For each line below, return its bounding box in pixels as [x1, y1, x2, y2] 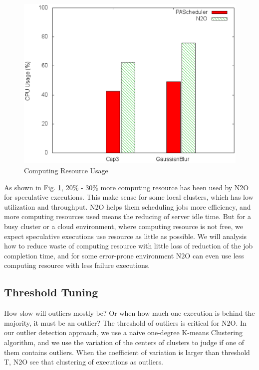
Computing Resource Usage [24, 165, 108, 176]
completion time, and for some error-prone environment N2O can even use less [4, 250, 244, 260]
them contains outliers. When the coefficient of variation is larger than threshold [4, 347, 250, 357]
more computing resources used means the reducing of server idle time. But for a [4, 211, 252, 222]
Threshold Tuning [4, 284, 98, 300]
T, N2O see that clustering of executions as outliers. [4, 357, 163, 367]
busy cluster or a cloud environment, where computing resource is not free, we [4, 221, 243, 232]
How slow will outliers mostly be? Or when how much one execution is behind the [4, 308, 255, 318]
